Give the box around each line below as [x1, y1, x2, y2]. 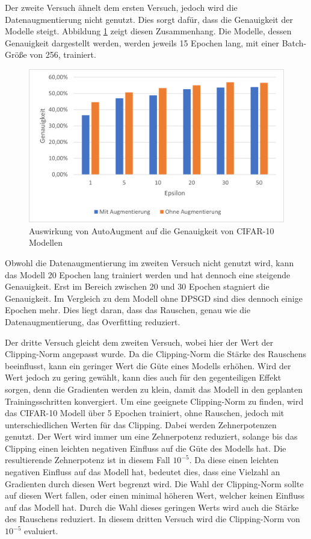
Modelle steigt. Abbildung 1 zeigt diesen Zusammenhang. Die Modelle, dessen [5, 25, 292, 37]
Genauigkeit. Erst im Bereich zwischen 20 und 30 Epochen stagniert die [5, 280, 269, 293]
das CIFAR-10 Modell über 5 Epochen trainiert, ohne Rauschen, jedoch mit [5, 407, 285, 419]
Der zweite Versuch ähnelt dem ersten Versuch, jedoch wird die [5, 1, 238, 13]
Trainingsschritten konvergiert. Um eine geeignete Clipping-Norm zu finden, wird [5, 394, 304, 407]
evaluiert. [23, 525, 58, 537]
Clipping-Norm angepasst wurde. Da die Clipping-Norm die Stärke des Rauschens [5, 347, 307, 360]
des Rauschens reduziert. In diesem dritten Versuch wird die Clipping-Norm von [5, 513, 300, 525]
